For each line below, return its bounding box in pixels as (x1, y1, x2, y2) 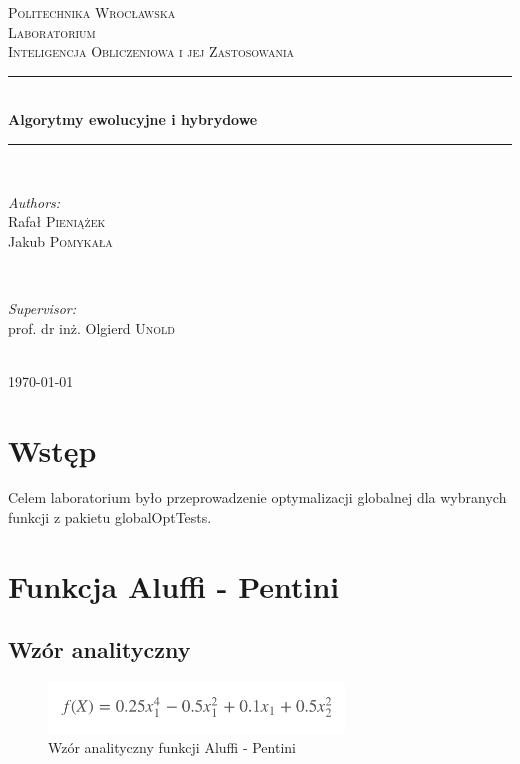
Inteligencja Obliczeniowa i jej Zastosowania (8, 41, 295, 62)
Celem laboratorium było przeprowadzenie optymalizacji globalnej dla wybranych (8, 487, 507, 508)
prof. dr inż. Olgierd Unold (8, 317, 175, 338)
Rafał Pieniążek (8, 211, 106, 232)
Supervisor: (8, 297, 76, 318)
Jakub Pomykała (8, 230, 113, 251)
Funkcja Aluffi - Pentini (8, 565, 340, 606)
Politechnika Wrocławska (8, 2, 176, 22)
